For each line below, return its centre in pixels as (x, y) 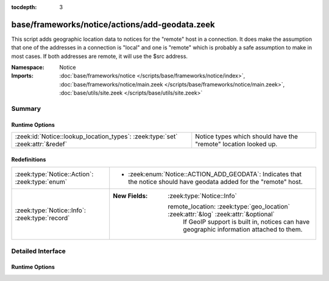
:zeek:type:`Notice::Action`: (54, 174)
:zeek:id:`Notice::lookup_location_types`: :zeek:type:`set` (96, 137)
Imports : (22, 76)
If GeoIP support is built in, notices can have (246, 222)
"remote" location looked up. (236, 144)
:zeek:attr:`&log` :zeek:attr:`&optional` (221, 215)
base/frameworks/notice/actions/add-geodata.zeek (113, 24)
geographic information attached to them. (243, 230)
